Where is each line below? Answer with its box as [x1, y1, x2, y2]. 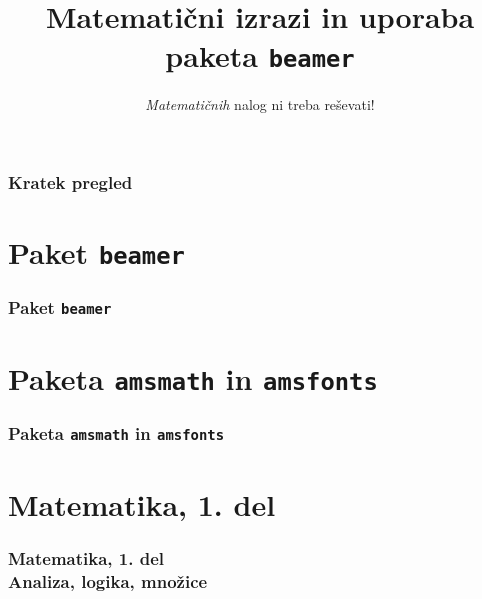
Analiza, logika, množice [8, 568, 208, 593]
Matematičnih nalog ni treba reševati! [145, 94, 375, 115]
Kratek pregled [8, 170, 133, 195]
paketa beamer [165, 35, 355, 76]
